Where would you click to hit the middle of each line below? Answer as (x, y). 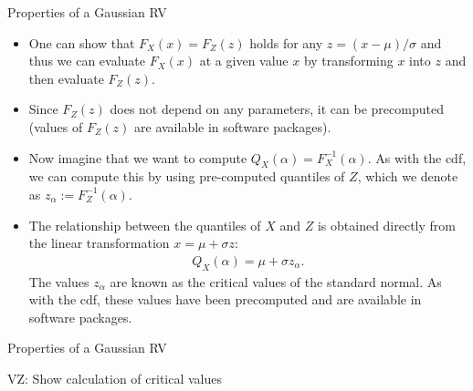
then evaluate (66, 78)
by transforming (348, 61)
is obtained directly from (387, 225)
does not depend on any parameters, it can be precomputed (277, 109)
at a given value (244, 61)
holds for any (286, 42)
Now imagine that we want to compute (138, 157)
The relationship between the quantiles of (145, 225)
